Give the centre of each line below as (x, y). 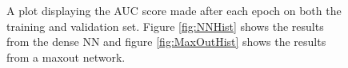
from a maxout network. (66, 57)
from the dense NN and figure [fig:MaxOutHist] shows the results (166, 42)
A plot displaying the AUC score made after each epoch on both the (174, 10)
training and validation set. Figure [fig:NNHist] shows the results (165, 26)
